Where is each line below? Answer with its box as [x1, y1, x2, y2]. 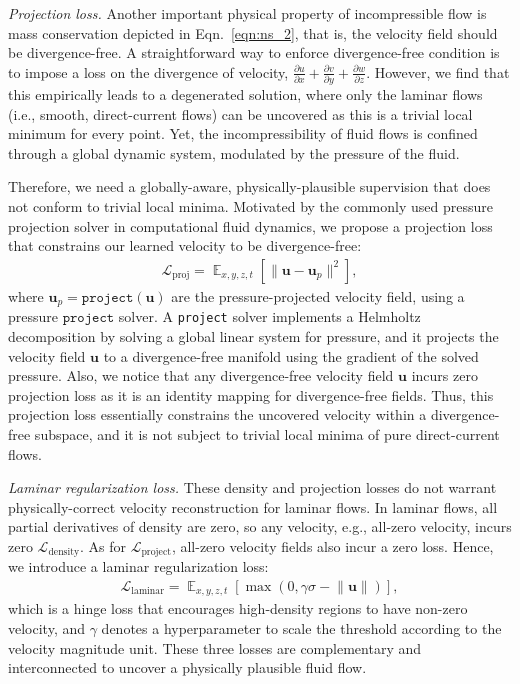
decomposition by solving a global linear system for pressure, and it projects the [8, 325, 499, 346]
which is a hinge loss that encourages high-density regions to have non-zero [8, 598, 468, 619]
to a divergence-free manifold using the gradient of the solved [103, 345, 479, 366]
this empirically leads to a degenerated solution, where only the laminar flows [8, 84, 483, 105]
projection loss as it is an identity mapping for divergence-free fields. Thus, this [8, 384, 494, 405]
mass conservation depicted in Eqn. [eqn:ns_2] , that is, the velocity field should [8, 22, 498, 43]
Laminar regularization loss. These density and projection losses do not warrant [8, 477, 497, 498]
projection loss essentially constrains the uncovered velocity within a [8, 404, 427, 425]
